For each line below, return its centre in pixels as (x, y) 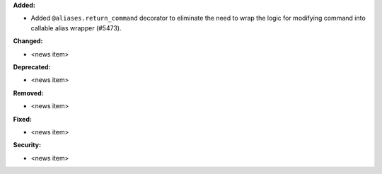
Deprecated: (32, 66)
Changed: (28, 41)
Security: (27, 145)
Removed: (28, 93)
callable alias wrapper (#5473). (76, 28)
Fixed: (22, 119)
